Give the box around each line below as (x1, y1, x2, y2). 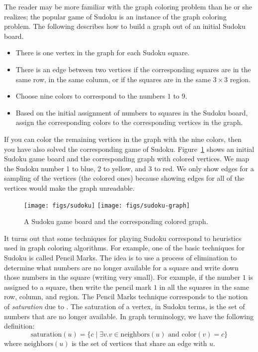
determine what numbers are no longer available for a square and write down (4, 262, 239, 272)
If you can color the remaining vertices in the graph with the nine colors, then (4, 133, 242, 144)
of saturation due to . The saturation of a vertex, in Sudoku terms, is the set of (4, 301, 245, 311)
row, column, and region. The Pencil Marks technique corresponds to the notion (4, 291, 248, 302)
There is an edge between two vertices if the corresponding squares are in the (15, 64, 251, 74)
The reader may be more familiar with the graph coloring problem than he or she (4, 1, 252, 11)
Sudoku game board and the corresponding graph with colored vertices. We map (4, 153, 250, 164)
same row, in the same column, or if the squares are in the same (15, 74, 211, 84)
